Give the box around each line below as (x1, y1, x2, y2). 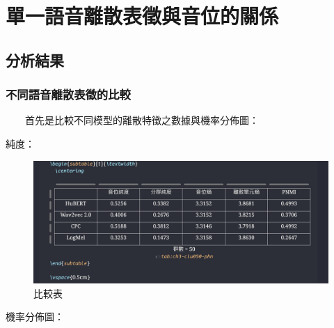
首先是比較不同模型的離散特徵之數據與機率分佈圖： (24, 113, 259, 127)
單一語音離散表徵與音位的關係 (6, 1, 279, 30)
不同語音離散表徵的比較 (6, 86, 131, 103)
